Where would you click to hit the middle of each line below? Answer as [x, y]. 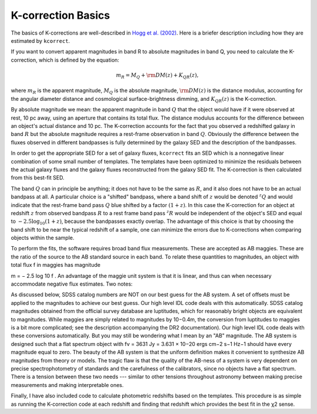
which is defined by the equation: [79, 60]
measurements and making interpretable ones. [67, 385]
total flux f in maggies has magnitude [56, 265]
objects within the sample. [43, 238]
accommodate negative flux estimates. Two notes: [72, 284]
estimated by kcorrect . [41, 40]
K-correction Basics [60, 15]
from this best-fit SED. [38, 178]
